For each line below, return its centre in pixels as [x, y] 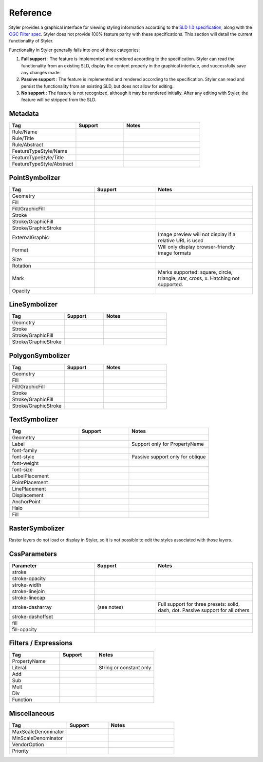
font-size [22, 470]
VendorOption [28, 744]
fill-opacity [24, 629]
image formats [175, 253]
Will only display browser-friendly [197, 247]
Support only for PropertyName [168, 444]
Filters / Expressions [41, 643]
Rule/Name [25, 132]
